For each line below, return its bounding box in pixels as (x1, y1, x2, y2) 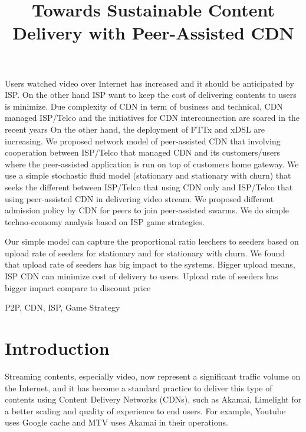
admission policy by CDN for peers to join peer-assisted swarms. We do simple (5, 204, 289, 216)
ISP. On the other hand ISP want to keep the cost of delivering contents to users (5, 88, 297, 101)
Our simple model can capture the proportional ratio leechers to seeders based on (5, 235, 299, 248)
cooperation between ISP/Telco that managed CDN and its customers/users (5, 146, 281, 159)
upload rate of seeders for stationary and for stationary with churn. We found (5, 246, 285, 259)
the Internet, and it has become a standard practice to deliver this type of (5, 381, 272, 394)
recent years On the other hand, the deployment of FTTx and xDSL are (5, 123, 265, 135)
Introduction (5, 336, 110, 360)
